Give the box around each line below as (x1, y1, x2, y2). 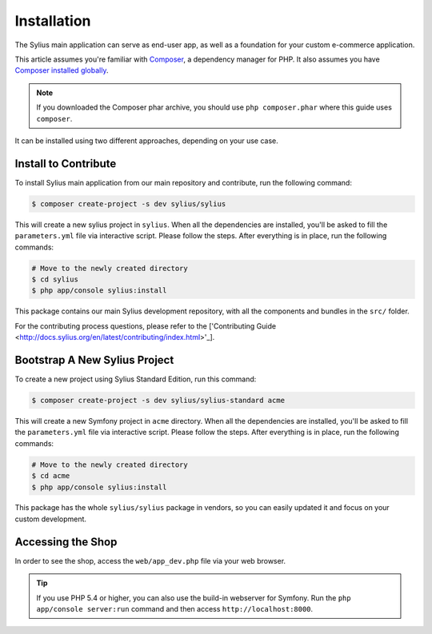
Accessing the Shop (14, 535, 118, 548)
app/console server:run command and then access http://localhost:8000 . (36, 604, 314, 613)
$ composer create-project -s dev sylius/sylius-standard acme (31, 396, 286, 405)
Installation (14, 12, 91, 30)
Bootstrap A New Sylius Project (14, 353, 174, 367)
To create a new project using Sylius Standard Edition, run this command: (14, 374, 257, 384)
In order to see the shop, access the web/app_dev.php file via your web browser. (14, 556, 286, 565)
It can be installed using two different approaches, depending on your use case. (14, 136, 279, 146)
